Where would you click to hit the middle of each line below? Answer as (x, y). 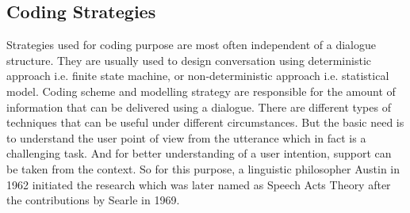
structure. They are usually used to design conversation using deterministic (189, 60)
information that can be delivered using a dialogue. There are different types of (199, 106)
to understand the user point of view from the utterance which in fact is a (186, 137)
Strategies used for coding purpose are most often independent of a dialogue (191, 45)
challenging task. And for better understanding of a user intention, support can (199, 153)
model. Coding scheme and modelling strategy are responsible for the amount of (201, 91)
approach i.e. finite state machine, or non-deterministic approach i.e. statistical (198, 76)
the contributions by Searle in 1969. (93, 200)
